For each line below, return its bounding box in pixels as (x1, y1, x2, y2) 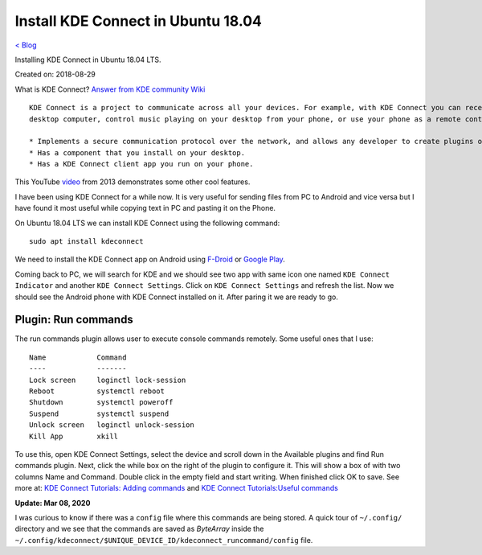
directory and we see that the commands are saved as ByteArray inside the (14, 524, 264, 534)
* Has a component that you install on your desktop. (29, 148, 245, 157)
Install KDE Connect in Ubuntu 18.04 (14, 12, 263, 30)
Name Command (29, 352, 127, 362)
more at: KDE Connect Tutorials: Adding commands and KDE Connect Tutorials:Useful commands (14, 483, 339, 493)
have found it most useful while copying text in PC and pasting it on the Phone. (14, 203, 276, 213)
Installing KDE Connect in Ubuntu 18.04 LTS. (14, 55, 161, 64)
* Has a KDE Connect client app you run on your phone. (29, 159, 254, 169)
